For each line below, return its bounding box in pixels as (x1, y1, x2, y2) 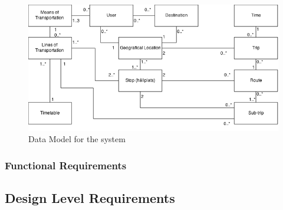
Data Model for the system (28, 133, 126, 145)
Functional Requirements (5, 157, 127, 172)
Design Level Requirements (5, 189, 175, 207)
